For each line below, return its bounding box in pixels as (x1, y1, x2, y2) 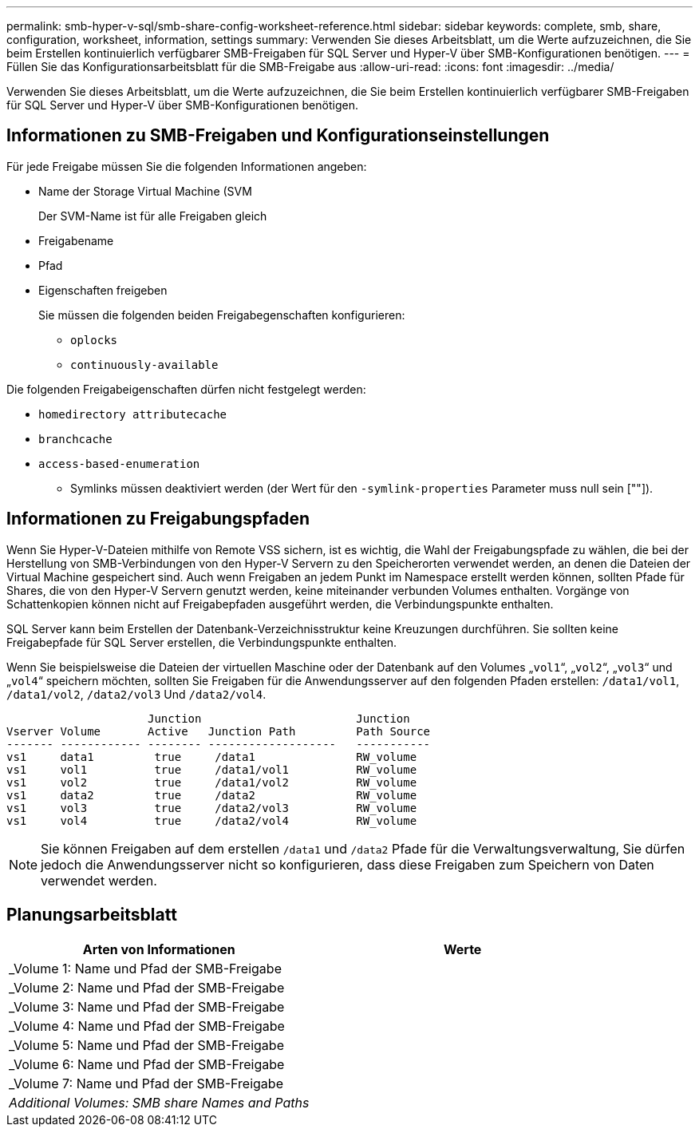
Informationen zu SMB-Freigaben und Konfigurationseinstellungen (6, 125, 550, 146)
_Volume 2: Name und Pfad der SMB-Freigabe (9, 979, 285, 996)
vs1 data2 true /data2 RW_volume (6, 788, 417, 802)
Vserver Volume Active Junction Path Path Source (6, 724, 431, 738)
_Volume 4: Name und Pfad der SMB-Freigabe (9, 1017, 285, 1034)
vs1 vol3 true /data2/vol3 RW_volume (6, 801, 417, 814)
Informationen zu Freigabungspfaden (6, 509, 310, 529)
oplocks (70, 333, 118, 347)
